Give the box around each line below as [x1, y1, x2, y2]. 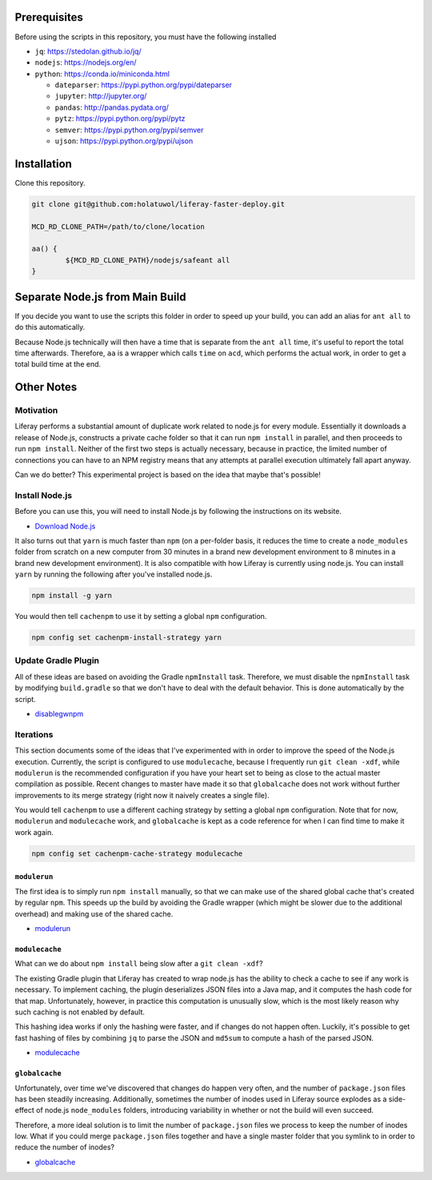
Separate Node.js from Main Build [14, 290, 186, 303]
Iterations [14, 728, 54, 740]
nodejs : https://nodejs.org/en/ [34, 58, 137, 67]
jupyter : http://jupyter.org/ [54, 91, 147, 101]
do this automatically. [14, 323, 86, 332]
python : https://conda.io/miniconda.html [34, 69, 170, 78]
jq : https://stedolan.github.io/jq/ [34, 46, 142, 56]
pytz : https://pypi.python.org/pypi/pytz [54, 114, 186, 123]
